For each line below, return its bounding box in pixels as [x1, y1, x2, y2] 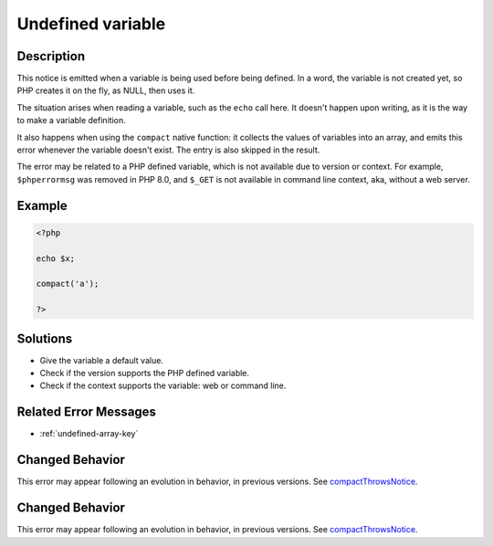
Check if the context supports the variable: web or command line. [39, 380, 287, 392]
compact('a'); [36, 278, 100, 289]
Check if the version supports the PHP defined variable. [39, 368, 250, 379]
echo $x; [36, 253, 76, 264]
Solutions [16, 331, 73, 346]
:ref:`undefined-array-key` [39, 428, 139, 439]
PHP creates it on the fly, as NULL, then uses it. [16, 85, 195, 96]
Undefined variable [16, 14, 166, 34]
